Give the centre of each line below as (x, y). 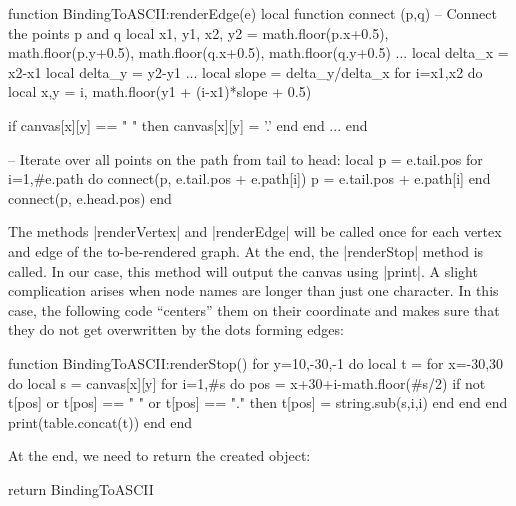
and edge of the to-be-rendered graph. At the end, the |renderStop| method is (246, 250)
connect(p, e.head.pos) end (90, 197)
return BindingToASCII (81, 488)
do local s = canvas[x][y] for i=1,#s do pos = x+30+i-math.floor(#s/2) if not (247, 382)
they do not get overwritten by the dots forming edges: (176, 329)
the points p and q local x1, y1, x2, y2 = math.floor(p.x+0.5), (198, 32)
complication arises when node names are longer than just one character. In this (253, 290)
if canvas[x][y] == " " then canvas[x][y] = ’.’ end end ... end (188, 124)
